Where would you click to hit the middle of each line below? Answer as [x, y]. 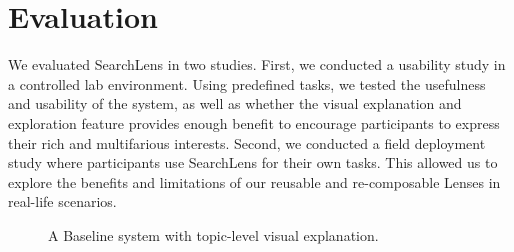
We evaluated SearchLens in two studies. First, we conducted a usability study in [257, 64]
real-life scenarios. [62, 201]
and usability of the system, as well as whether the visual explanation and [235, 103]
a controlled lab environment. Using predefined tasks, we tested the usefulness [247, 83]
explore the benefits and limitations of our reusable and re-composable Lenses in [254, 181]
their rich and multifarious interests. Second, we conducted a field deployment [247, 142]
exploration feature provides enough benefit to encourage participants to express [254, 122]
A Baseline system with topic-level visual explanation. [213, 234]
